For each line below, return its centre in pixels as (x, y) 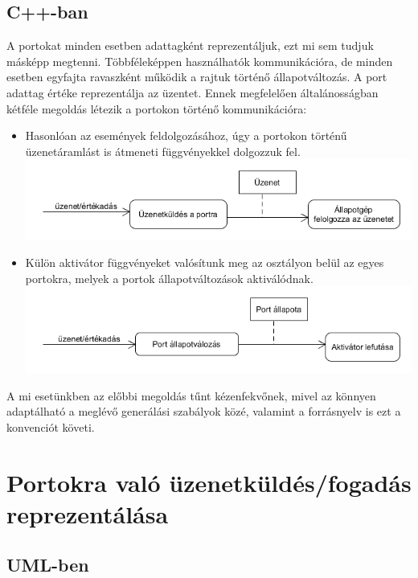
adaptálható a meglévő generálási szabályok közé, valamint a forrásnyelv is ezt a (204, 411)
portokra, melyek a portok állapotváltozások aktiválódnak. (169, 278)
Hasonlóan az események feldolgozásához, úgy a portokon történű (186, 135)
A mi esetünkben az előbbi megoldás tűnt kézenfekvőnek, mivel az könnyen (191, 395)
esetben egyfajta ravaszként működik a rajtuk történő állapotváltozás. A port (197, 77)
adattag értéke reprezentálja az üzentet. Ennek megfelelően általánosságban (193, 92)
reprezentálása (88, 513)
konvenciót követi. (51, 426)
